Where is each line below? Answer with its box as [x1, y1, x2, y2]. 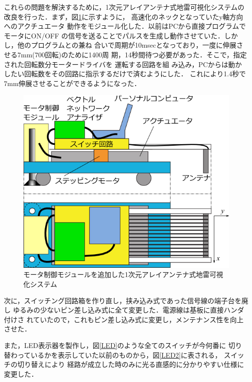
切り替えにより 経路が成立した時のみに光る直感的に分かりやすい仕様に [17, 359, 244, 369]
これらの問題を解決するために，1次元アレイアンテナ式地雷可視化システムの [4, 2, 245, 12]
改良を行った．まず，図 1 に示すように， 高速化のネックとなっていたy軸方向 [4, 11, 243, 21]
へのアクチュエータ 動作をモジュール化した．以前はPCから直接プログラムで [4, 21, 246, 31]
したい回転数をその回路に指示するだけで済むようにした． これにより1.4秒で [4, 69, 246, 79]
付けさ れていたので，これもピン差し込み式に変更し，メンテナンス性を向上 [4, 314, 244, 324]
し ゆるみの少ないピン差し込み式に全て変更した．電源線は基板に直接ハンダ [4, 305, 244, 315]
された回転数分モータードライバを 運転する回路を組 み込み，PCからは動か [4, 59, 242, 69]
